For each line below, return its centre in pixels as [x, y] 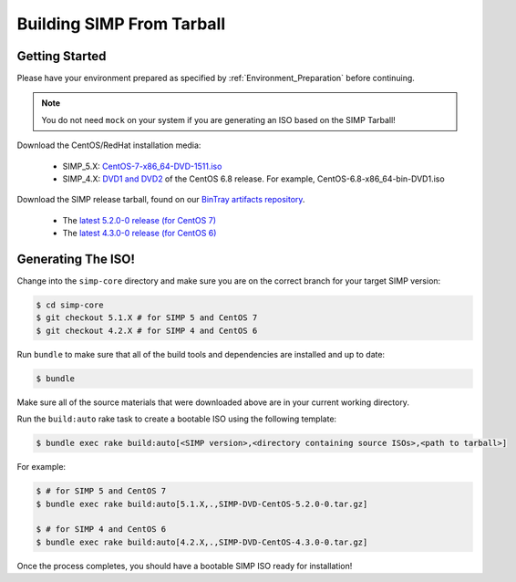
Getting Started [62, 56]
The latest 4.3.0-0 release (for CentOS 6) [139, 234]
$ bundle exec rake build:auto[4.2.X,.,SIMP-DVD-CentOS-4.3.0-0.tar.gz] [202, 542]
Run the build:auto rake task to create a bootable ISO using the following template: [177, 419]
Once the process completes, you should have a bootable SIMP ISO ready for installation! [185, 566]
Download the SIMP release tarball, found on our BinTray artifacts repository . [161, 200]
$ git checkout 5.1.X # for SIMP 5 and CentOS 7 [147, 318]
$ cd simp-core [70, 305]
